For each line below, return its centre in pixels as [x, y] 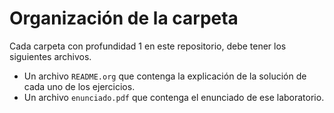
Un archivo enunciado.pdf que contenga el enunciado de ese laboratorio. [174, 97]
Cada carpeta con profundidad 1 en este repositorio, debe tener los [148, 46]
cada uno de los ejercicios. [79, 86]
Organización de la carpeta [124, 18]
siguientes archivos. [50, 56]
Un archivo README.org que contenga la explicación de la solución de [165, 76]
